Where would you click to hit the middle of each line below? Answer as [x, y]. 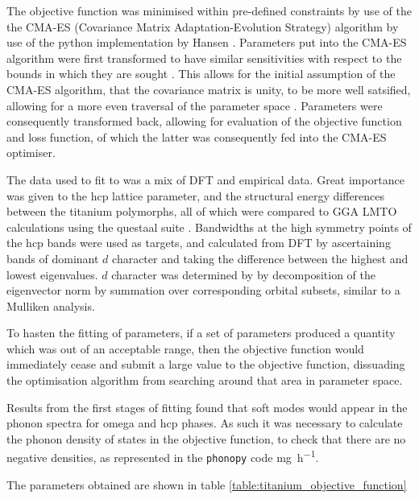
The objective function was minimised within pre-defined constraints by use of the [209, 10]
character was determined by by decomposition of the [243, 274]
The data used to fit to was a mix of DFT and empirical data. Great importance [205, 179]
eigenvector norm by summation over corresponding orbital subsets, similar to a [203, 290]
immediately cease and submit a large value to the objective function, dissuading [206, 364]
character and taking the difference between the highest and [260, 258]
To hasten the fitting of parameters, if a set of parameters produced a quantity [201, 333]
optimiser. [31, 153]
